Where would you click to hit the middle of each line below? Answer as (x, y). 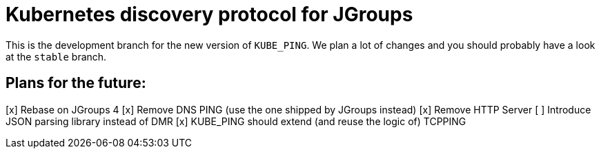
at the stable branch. (56, 56)
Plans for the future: (76, 83)
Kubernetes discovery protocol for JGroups (209, 14)
